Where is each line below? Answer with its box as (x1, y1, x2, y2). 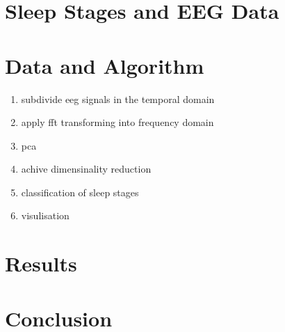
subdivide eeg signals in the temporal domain (21, 91, 215, 106)
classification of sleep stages (21, 184, 139, 199)
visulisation (21, 208, 70, 223)
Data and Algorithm (5, 51, 204, 79)
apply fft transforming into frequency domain (21, 115, 214, 129)
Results (5, 249, 77, 278)
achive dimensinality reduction (21, 161, 152, 176)
